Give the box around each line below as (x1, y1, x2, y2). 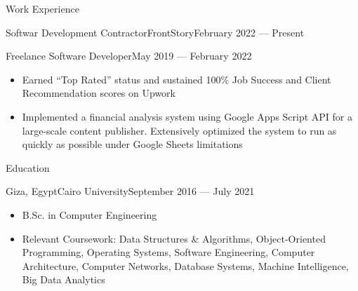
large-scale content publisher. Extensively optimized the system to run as (22, 123, 337, 137)
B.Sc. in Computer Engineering (22, 207, 157, 222)
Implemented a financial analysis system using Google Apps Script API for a (22, 109, 353, 123)
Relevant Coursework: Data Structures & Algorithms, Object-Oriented (22, 231, 326, 245)
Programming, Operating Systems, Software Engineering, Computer (22, 245, 315, 259)
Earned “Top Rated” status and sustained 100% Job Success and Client (22, 72, 331, 86)
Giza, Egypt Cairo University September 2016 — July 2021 (6, 184, 255, 198)
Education (6, 160, 50, 175)
